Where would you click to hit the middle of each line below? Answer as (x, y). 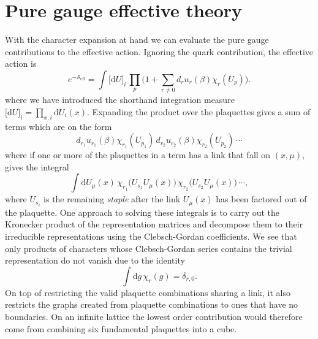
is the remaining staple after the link (112, 199)
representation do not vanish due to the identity (95, 260)
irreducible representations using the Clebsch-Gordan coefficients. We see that (151, 236)
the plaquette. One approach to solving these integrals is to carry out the (142, 212)
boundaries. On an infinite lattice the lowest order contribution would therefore (154, 317)
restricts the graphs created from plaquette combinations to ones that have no (152, 304)
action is (21, 63)
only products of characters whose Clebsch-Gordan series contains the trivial (149, 248)
